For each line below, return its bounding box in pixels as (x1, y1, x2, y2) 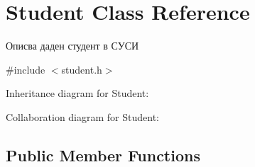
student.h (61, 62, 102, 76)
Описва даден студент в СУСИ (6, 38, 139, 53)
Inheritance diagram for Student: (6, 86, 149, 100)
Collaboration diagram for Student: (6, 109, 160, 124)
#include (6, 62, 45, 76)
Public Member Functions (6, 144, 200, 166)
